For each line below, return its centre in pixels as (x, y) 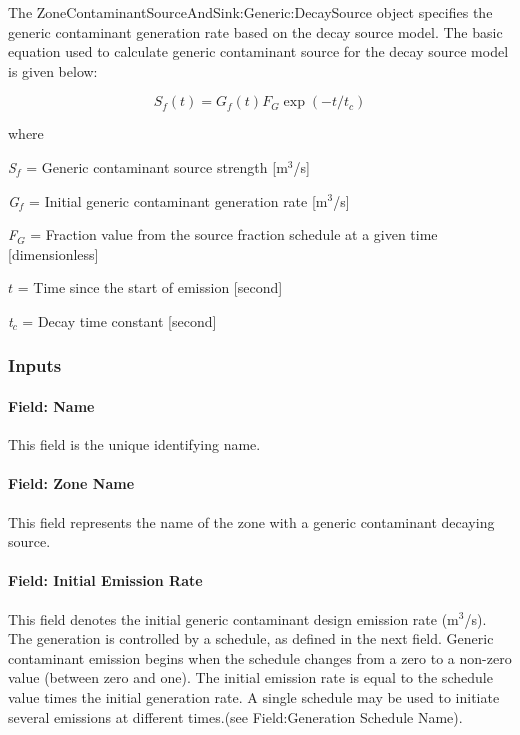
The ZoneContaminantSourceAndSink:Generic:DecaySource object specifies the (250, 12)
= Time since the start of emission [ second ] (150, 287)
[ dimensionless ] (53, 253)
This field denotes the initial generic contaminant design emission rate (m (233, 618)
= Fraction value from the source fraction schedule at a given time (234, 234)
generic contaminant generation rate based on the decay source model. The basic (255, 31)
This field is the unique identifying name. (134, 444)
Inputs (35, 365)
